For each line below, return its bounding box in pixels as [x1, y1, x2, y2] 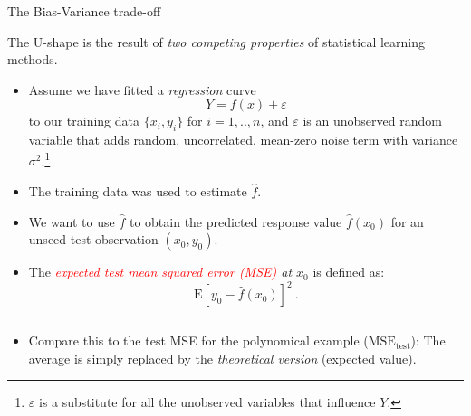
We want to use [28, 212, 115, 231]
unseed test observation [28, 230, 159, 249]
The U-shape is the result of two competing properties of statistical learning [7, 32, 426, 51]
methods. [7, 50, 58, 69]
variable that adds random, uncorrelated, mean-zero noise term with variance [28, 130, 458, 149]
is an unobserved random [303, 111, 442, 130]
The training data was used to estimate [28, 182, 247, 201]
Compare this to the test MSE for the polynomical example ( [28, 331, 369, 350]
